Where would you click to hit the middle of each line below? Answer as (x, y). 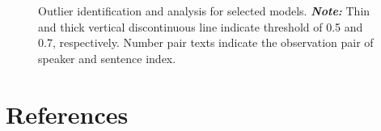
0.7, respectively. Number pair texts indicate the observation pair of (206, 42)
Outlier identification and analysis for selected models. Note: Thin (204, 11)
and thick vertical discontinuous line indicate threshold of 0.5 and (201, 26)
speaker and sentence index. (107, 58)
